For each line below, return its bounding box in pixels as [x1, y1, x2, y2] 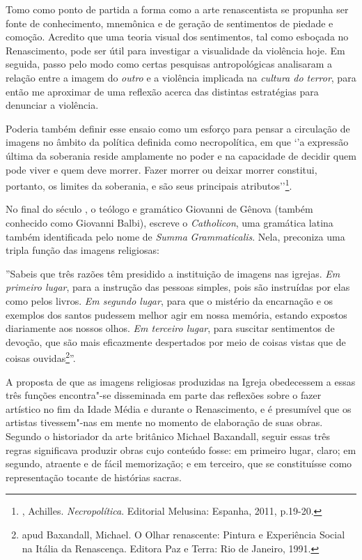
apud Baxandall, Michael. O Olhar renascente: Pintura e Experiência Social [22, 527, 345, 541]
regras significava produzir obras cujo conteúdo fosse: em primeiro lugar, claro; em [6, 442, 356, 457]
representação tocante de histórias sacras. [6, 469, 182, 484]
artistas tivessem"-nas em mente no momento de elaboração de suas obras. [6, 415, 323, 430]
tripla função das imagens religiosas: [6, 243, 159, 257]
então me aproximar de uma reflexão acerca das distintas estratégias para [6, 84, 319, 98]
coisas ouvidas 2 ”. [6, 349, 76, 365]
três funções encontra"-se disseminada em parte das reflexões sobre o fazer [6, 388, 322, 402]
